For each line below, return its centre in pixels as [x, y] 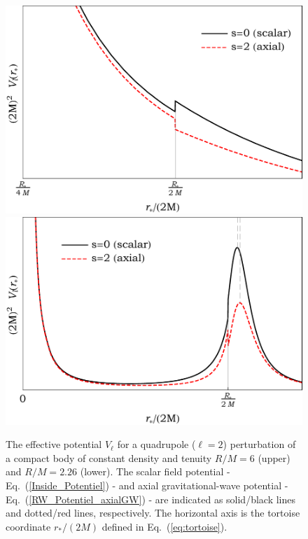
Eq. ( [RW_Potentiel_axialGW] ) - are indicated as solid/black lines [150, 499]
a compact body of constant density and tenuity [109, 457]
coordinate [28, 526]
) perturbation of [259, 444]
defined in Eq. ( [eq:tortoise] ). [164, 526]
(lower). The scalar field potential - [155, 471]
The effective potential [54, 444]
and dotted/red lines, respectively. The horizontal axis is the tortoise [153, 513]
